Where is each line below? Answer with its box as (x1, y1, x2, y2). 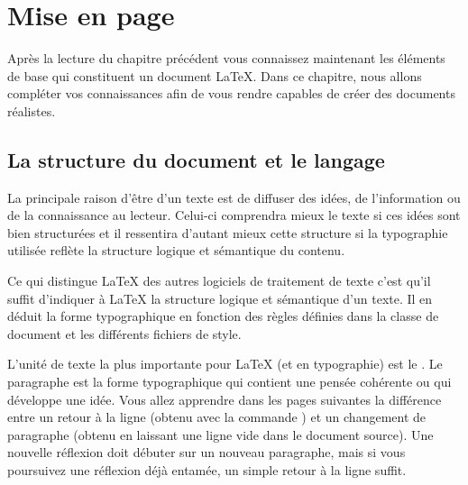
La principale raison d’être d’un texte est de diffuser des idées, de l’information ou (7, 188, 461, 206)
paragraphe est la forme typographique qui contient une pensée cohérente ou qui (7, 372, 452, 391)
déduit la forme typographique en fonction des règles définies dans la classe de (7, 307, 439, 325)
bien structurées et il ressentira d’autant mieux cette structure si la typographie (7, 223, 448, 242)
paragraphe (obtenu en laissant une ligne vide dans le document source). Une (7, 425, 434, 444)
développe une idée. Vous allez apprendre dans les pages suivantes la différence (7, 389, 442, 408)
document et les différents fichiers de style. (7, 324, 242, 343)
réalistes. (7, 101, 56, 120)
